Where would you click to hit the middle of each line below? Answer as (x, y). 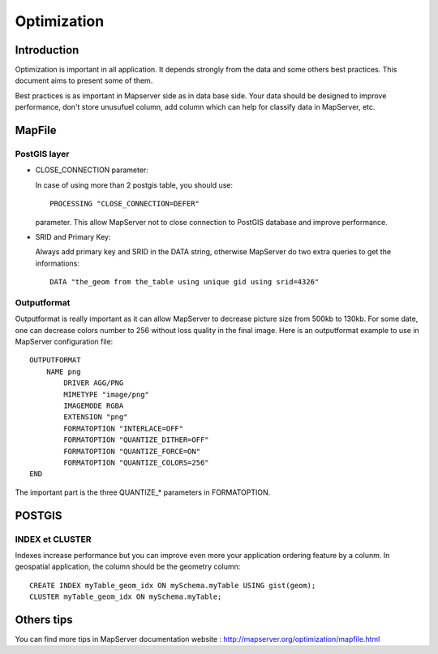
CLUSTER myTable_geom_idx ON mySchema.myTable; (126, 597)
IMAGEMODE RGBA (94, 406)
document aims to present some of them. (84, 80)
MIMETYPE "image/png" (107, 394)
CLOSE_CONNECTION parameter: (92, 170)
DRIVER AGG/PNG (94, 383)
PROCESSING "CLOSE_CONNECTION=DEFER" (125, 204)
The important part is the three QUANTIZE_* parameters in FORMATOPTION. (143, 492)
